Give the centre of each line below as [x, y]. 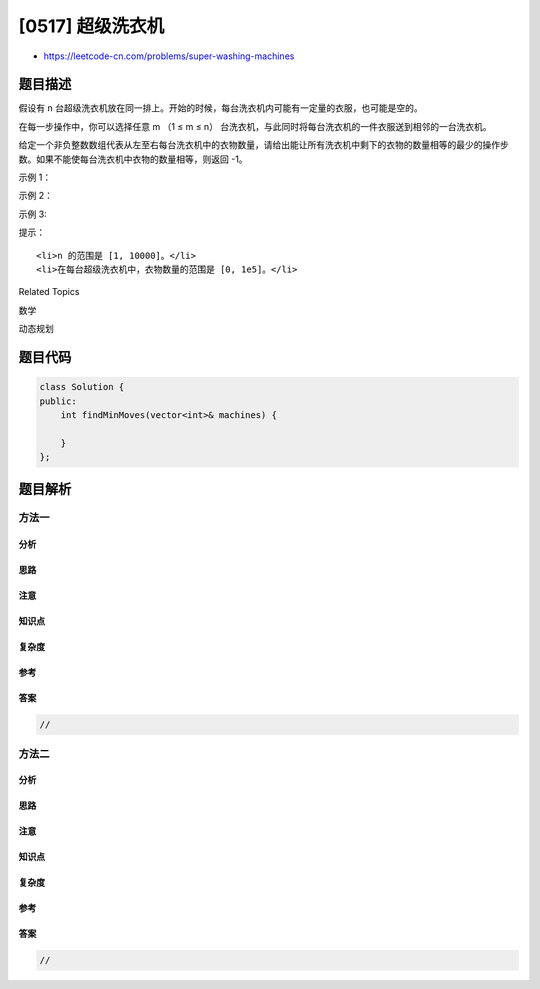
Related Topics [49, 292]
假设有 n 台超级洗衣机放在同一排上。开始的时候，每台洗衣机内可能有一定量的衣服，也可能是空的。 [221, 108]
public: [58, 401]
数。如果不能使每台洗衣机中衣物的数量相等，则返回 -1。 [133, 159]
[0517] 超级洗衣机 [91, 26]
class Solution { [82, 387]
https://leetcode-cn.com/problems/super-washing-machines [169, 56]
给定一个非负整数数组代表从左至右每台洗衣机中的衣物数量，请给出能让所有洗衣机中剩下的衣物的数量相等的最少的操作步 [263, 145]
